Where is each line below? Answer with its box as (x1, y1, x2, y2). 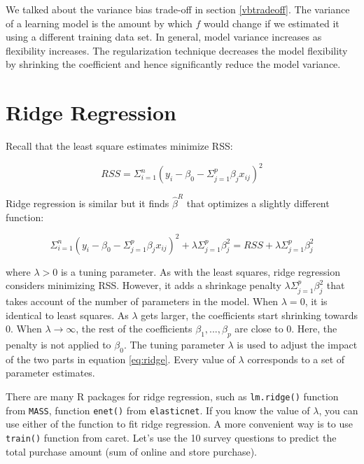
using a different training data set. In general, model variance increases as (6, 29, 322, 44)
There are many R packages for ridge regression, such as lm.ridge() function (6, 388, 339, 403)
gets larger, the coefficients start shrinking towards (141, 307, 358, 322)
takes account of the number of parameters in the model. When (6, 293, 279, 308)
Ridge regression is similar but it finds (6, 195, 169, 210)
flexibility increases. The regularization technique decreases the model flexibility (6, 43, 348, 57)
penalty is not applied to (6, 337, 111, 351)
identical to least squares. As (6, 307, 129, 322)
